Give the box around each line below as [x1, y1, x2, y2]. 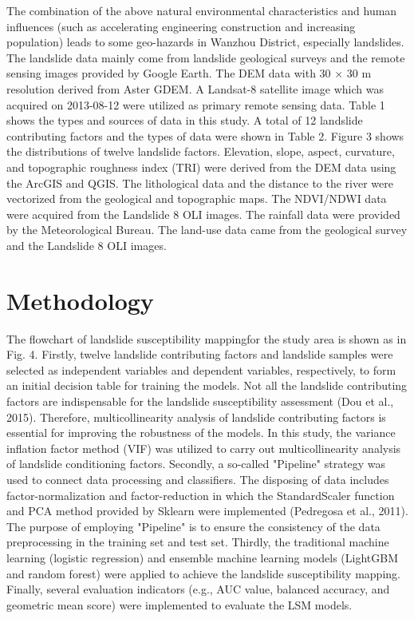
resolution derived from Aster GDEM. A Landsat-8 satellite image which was [6, 80, 384, 97]
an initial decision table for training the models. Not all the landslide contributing [6, 377, 408, 394]
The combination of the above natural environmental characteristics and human [6, 2, 397, 18]
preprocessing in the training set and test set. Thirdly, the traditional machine [6, 534, 389, 550]
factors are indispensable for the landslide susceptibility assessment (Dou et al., [6, 393, 394, 409]
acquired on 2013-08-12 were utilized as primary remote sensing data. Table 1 [6, 96, 385, 113]
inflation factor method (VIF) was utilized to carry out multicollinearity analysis [6, 439, 401, 456]
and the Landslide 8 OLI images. [6, 236, 167, 253]
